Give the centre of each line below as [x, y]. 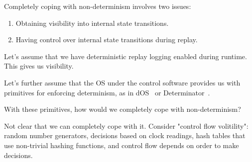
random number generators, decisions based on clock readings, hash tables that [125, 135]
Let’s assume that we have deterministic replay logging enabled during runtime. [126, 56]
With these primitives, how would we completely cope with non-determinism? [123, 109]
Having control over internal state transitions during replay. [107, 40]
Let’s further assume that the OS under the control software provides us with [122, 82]
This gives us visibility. [39, 66]
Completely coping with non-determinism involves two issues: [98, 6]
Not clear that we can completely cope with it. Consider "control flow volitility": [126, 125]
